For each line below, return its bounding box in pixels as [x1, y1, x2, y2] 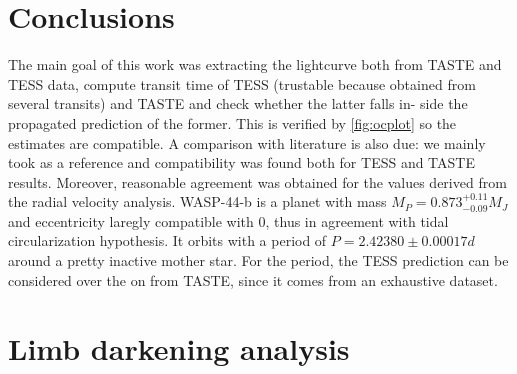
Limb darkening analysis [8, 328, 350, 369]
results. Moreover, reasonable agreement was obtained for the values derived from [8, 171, 507, 192]
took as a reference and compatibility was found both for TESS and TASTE [8, 152, 475, 173]
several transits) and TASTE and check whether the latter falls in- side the [8, 93, 468, 114]
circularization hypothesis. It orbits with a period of [8, 230, 327, 251]
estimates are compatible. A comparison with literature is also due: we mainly [8, 132, 486, 153]
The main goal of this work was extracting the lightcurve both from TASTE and [8, 54, 502, 75]
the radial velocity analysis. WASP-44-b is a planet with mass [8, 191, 387, 212]
